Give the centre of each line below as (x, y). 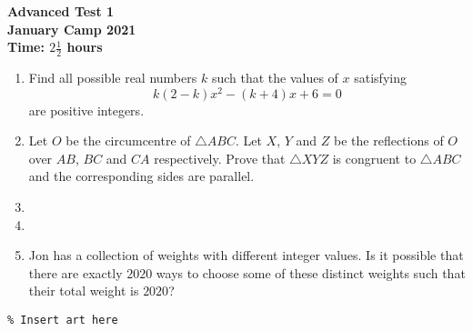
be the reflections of (389, 140)
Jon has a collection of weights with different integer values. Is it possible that (246, 255)
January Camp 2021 (72, 29)
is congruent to (374, 158)
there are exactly (75, 272)
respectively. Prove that (220, 158)
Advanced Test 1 (61, 11)
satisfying (380, 78)
